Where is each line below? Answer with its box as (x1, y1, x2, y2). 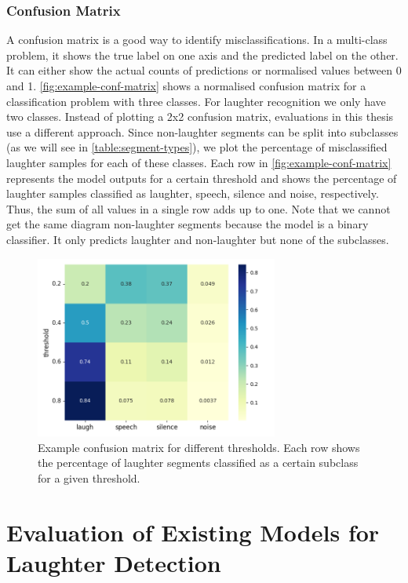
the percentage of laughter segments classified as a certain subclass (38, 454, 359, 471)
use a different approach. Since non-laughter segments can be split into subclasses (6, 123, 399, 140)
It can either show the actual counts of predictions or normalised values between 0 (6, 62, 402, 78)
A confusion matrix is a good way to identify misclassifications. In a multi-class (6, 31, 388, 48)
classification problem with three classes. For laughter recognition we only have (6, 93, 386, 109)
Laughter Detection (6, 547, 221, 579)
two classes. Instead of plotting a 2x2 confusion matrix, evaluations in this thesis (6, 108, 394, 125)
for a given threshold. (38, 470, 140, 486)
